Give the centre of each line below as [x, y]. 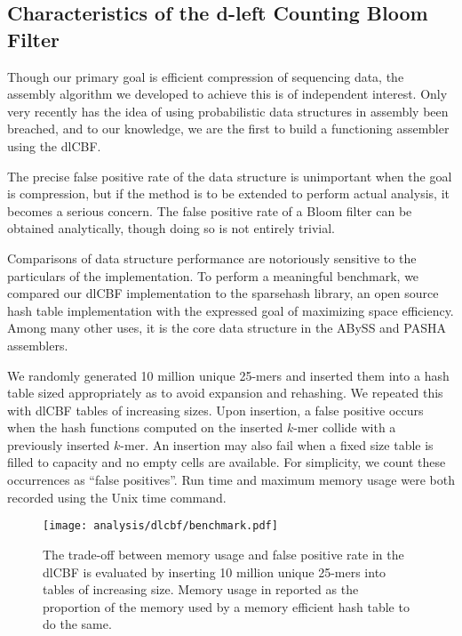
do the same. [77, 624]
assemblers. [38, 345]
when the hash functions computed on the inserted [145, 427]
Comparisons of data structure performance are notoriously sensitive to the [212, 258]
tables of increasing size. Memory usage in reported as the [201, 589]
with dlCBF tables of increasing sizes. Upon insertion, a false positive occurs [215, 410]
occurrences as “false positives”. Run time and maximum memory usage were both [231, 480]
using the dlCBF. [54, 145]
